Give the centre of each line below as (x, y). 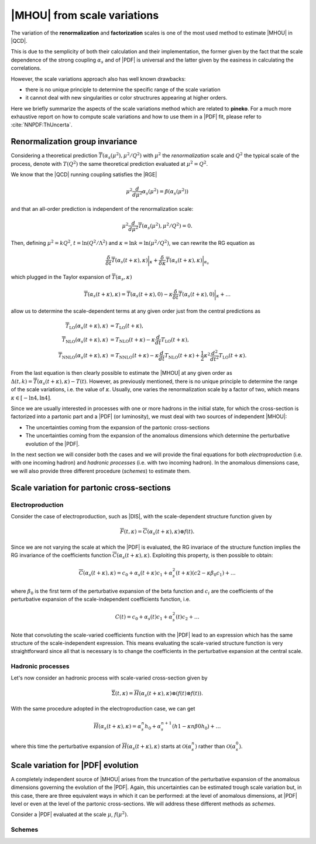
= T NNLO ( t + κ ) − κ (135, 356)
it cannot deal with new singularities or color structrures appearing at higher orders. (126, 98)
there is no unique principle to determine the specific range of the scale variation (123, 89)
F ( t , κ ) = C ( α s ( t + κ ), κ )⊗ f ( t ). (157, 532)
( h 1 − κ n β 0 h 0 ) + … (196, 727)
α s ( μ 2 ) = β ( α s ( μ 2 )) (165, 192)
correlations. (26, 68)
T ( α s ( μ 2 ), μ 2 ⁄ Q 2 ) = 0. (165, 226)
